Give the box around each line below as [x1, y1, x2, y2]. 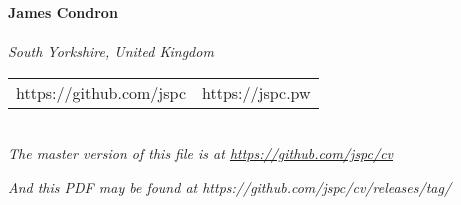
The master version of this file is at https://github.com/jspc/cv [8, 143, 394, 164]
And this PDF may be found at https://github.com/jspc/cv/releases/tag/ [8, 176, 452, 197]
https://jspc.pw [201, 80, 311, 104]
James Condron [8, 2, 118, 22]
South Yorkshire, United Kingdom [8, 41, 214, 62]
